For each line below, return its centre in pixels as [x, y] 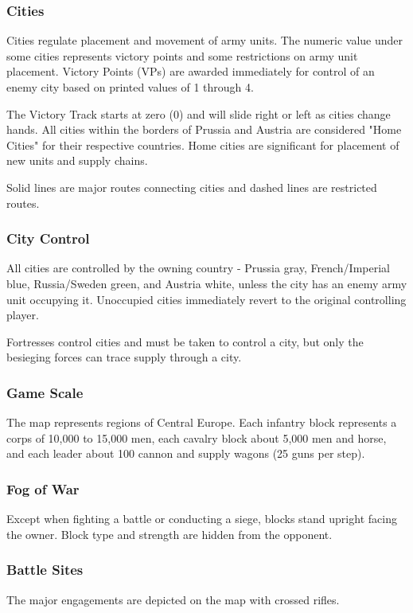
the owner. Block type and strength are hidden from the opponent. [169, 534]
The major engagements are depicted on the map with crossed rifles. [173, 599]
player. [23, 315]
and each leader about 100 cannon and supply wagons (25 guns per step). [186, 453]
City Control [48, 238]
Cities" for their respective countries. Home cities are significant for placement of [203, 144]
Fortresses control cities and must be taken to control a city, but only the [185, 341]
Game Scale [45, 392]
